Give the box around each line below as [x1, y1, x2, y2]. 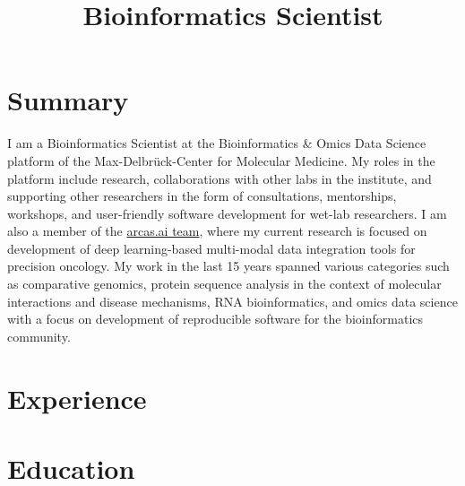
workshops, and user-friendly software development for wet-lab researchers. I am [7, 204, 447, 222]
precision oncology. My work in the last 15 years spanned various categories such [7, 256, 450, 275]
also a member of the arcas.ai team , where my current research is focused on [7, 221, 427, 240]
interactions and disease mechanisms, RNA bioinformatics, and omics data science [7, 291, 458, 310]
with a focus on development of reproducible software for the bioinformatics [7, 309, 424, 328]
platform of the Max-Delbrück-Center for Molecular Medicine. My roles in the [7, 151, 435, 169]
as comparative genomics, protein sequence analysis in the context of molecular [7, 274, 442, 293]
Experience [7, 379, 147, 416]
